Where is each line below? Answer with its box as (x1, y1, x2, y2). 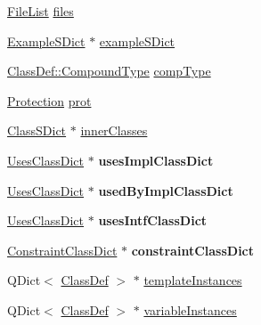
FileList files (7, 2, 74, 20)
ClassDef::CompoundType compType (7, 61, 211, 80)
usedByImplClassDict (98, 181, 233, 199)
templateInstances (143, 271, 242, 289)
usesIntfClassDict (98, 211, 208, 230)
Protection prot (7, 91, 92, 110)
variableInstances (143, 300, 237, 319)
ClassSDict (7, 121, 67, 140)
